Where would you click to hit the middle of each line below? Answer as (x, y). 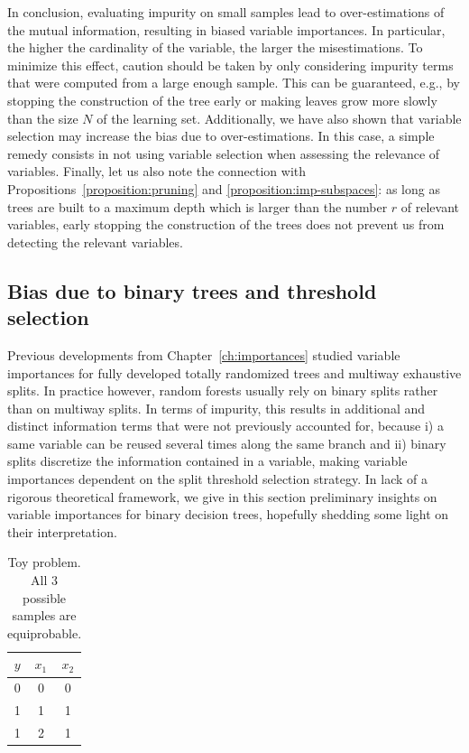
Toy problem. (44, 562)
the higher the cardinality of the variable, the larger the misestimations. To (215, 47)
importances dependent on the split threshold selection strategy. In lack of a (218, 479)
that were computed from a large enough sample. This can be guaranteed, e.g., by (234, 83)
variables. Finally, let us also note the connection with (157, 171)
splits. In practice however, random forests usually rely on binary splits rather (223, 390)
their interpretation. (62, 531)
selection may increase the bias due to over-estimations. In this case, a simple (221, 136)
